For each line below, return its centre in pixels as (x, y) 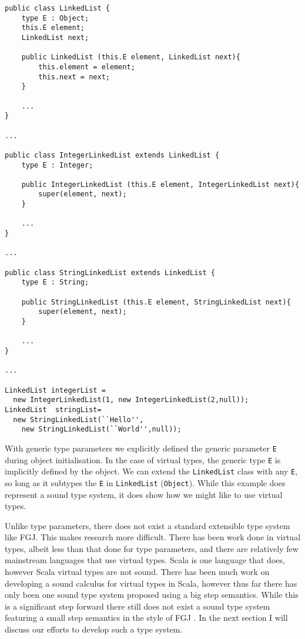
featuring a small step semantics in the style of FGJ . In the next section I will (146, 618)
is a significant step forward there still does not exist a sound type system (138, 606)
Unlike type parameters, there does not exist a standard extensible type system (148, 525)
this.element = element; (87, 67)
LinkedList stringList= (53, 409)
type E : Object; (55, 18)
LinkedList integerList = (55, 390)
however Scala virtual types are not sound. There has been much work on (137, 572)
